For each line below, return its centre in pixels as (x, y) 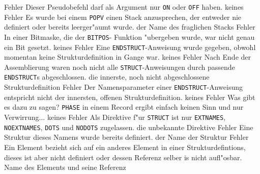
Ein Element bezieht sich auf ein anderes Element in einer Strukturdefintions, (125, 147)
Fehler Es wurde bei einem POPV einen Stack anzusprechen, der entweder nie (123, 17)
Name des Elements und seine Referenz (65, 167)
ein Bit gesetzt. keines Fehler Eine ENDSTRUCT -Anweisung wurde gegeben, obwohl (130, 47)
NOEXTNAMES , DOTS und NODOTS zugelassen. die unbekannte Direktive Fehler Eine (129, 127)
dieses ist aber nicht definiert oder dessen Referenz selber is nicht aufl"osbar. (123, 157)
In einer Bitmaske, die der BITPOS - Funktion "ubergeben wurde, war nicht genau (129, 36)
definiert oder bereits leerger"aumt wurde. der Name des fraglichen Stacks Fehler (130, 27)
